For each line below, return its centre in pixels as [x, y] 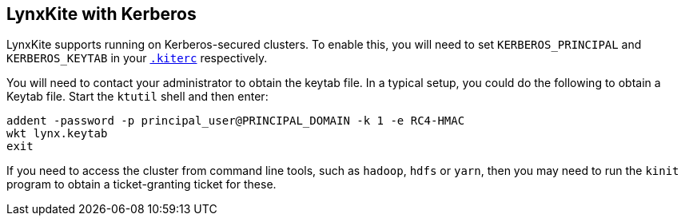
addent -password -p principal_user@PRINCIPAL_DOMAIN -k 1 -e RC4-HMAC [236, 121]
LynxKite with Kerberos [102, 14]
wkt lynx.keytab [57, 134]
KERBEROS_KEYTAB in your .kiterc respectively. [137, 58]
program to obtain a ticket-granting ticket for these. [141, 184]
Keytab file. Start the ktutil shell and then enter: [137, 97]
